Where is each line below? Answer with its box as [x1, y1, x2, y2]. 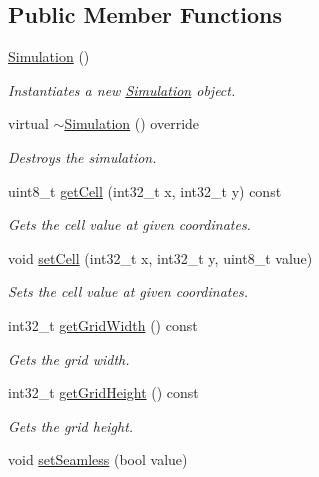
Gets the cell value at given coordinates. [8, 214, 251, 235]
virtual [8, 113, 49, 134]
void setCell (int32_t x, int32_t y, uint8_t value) [8, 247, 313, 268]
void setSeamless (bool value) [8, 449, 188, 470]
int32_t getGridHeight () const [8, 382, 199, 403]
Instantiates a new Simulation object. [8, 79, 236, 100]
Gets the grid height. [8, 415, 134, 436]
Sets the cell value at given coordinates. [8, 281, 248, 302]
